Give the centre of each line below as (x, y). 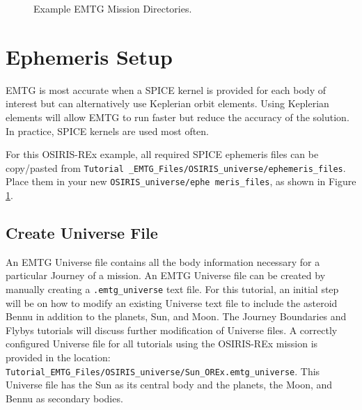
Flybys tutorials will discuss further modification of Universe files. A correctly (172, 330)
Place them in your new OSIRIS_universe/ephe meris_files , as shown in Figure (181, 181)
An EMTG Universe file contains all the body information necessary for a (163, 261)
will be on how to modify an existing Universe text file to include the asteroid (172, 302)
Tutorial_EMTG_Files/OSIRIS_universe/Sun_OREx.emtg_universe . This (163, 371)
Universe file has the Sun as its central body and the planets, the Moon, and (169, 385)
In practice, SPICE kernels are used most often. (107, 131)
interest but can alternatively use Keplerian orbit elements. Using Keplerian (167, 103)
